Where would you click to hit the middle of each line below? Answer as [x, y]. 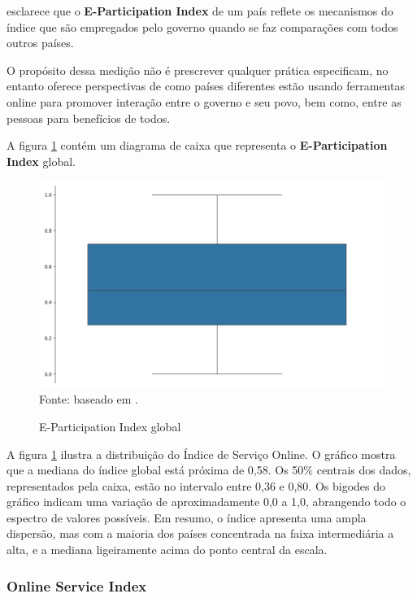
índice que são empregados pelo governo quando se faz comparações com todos [202, 26]
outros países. [40, 43]
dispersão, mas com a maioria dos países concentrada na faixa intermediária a [200, 533]
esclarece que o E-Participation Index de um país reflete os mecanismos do [200, 11]
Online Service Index [77, 585]
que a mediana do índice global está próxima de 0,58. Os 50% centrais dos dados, [209, 470]
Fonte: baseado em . [89, 399]
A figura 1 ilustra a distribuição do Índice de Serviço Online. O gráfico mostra [201, 454]
